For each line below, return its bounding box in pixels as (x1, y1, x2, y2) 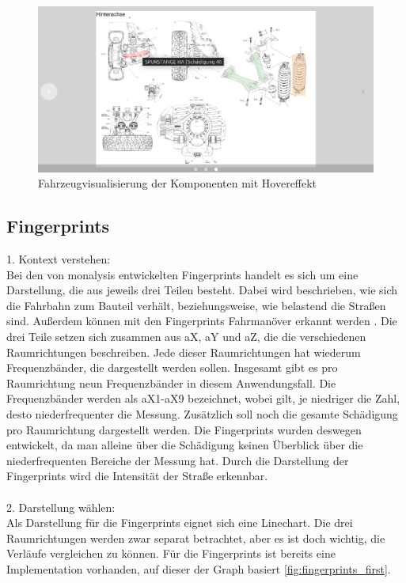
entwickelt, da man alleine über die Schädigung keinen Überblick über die (6, 437, 363, 453)
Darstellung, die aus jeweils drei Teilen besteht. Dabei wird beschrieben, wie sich (6, 282, 398, 298)
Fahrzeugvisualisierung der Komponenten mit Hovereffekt (38, 175, 317, 191)
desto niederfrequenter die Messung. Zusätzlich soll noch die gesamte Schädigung (6, 405, 398, 422)
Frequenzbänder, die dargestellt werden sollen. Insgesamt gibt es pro (6, 359, 338, 376)
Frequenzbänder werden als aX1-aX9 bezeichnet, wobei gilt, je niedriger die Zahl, (6, 390, 400, 407)
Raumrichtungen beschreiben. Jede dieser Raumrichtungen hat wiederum (6, 343, 361, 360)
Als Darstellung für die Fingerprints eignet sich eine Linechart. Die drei (6, 514, 353, 531)
